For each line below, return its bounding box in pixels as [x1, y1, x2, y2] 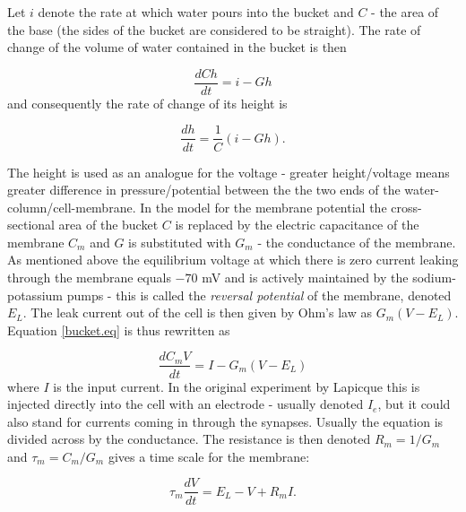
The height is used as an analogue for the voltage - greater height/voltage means [7, 162, 450, 181]
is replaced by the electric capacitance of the [175, 215, 419, 234]
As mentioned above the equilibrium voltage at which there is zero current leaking [7, 250, 459, 269]
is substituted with [128, 232, 231, 251]
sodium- [412, 268, 456, 287]
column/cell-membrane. [7, 197, 136, 216]
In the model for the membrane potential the [140, 197, 387, 216]
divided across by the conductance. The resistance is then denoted [7, 430, 371, 448]
